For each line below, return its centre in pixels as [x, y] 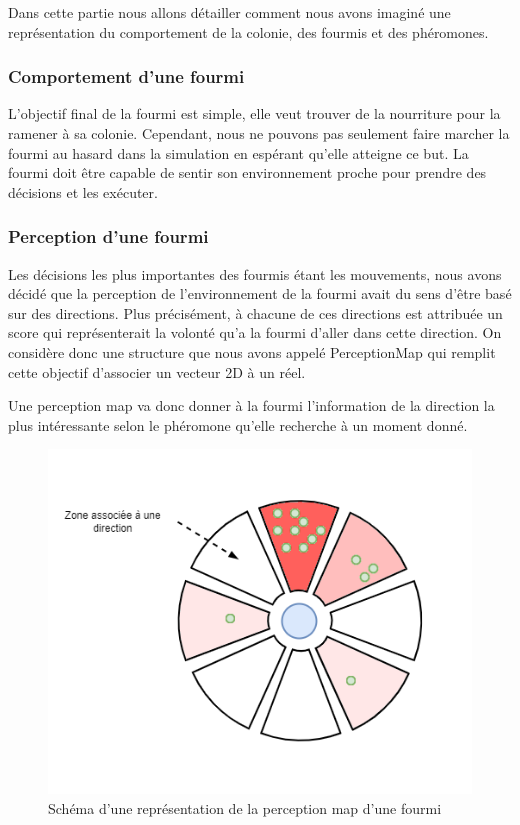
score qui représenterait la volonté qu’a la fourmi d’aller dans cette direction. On [255, 332]
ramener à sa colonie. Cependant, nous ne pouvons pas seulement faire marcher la [259, 133]
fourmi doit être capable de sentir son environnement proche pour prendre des [247, 172]
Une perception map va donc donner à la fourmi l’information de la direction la [251, 405]
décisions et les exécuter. [83, 191]
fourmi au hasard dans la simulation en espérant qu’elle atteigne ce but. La [238, 152]
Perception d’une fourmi [108, 236]
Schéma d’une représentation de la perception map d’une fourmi [245, 807]
